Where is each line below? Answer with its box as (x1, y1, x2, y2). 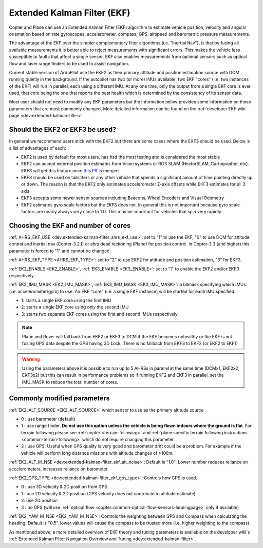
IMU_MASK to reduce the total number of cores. (22, 379, 119, 385)
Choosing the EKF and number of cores (9, 221, 131, 229)
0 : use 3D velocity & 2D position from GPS (21, 484, 107, 490)
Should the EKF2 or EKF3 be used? (9, 125, 116, 134)
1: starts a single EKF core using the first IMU (21, 298, 112, 304)
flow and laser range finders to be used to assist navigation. (9, 61, 129, 66)
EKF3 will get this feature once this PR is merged (21, 167, 119, 173)
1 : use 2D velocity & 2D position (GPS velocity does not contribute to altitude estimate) (21, 490, 196, 496)
